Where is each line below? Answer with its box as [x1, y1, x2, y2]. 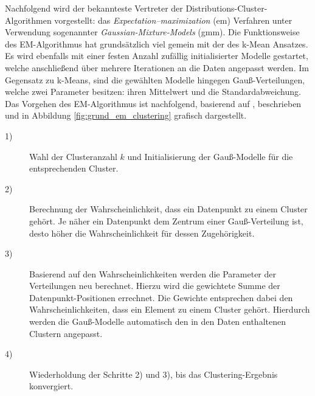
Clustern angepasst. [29, 327, 103, 339]
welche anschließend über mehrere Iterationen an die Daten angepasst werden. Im [5, 61, 309, 74]
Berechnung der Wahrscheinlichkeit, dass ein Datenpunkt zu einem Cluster [29, 203, 308, 215]
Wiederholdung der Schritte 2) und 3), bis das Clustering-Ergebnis [29, 367, 278, 380]
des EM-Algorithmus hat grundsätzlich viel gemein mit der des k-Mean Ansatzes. [5, 37, 308, 50]
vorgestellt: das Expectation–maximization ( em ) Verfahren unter [54, 13, 292, 26]
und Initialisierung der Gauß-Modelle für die [127, 150, 293, 162]
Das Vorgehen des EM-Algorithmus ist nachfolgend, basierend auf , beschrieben [5, 97, 302, 109]
